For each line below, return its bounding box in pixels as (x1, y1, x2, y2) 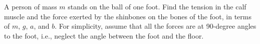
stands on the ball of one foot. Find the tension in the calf (68, 1, 246, 11)
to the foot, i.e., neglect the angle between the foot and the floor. (4, 30, 204, 41)
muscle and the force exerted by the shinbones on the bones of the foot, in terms (4, 11, 251, 21)
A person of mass (4, 1, 57, 11)
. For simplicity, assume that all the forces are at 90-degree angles (55, 21, 256, 31)
